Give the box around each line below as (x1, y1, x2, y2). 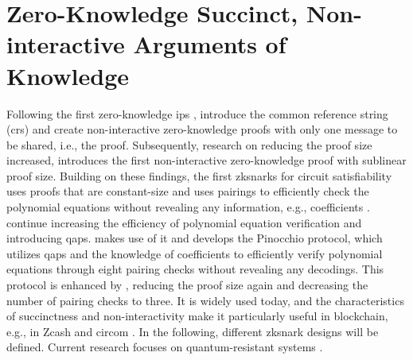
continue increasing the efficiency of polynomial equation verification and (6, 214, 362, 230)
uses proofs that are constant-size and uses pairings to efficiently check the (6, 183, 369, 199)
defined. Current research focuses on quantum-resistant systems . (6, 339, 323, 355)
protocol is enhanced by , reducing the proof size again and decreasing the (6, 277, 368, 293)
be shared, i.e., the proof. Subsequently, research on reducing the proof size (6, 136, 372, 153)
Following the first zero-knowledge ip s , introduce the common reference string (6, 105, 388, 122)
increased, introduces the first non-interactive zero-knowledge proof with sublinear (6, 152, 407, 168)
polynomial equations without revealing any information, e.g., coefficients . (6, 199, 370, 215)
